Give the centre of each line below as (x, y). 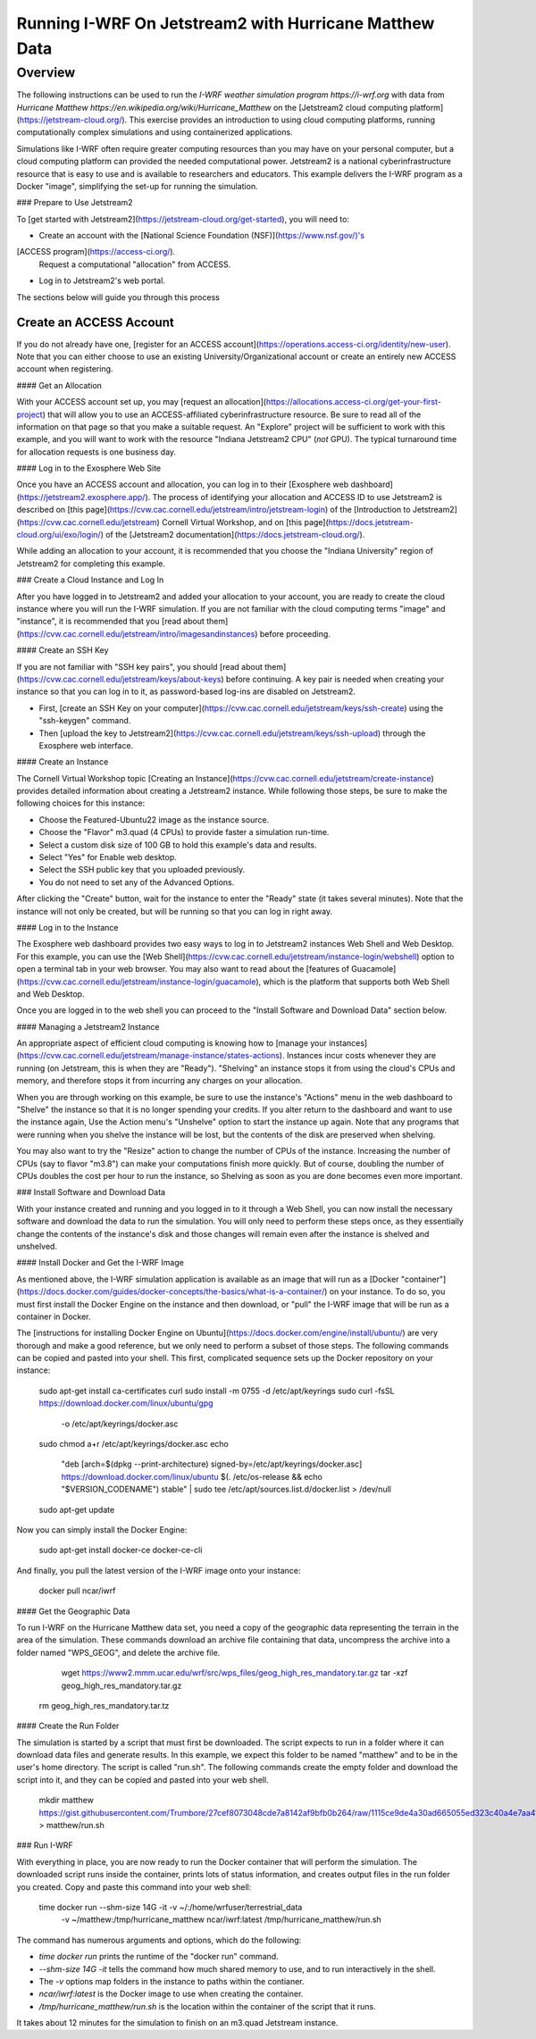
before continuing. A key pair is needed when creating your (335, 679)
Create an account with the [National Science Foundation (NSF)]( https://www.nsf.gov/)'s (202, 236)
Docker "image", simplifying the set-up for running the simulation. (137, 186)
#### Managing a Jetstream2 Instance (88, 1026)
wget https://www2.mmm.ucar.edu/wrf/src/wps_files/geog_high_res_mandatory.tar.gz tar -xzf (234, 1673)
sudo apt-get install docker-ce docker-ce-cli (121, 1550)
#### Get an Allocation (59, 385)
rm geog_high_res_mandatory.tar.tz (104, 1705)
